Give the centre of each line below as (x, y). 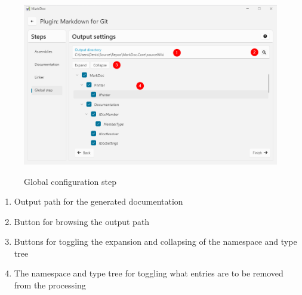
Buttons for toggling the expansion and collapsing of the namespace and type (155, 241)
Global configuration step (70, 181)
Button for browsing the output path (82, 221)
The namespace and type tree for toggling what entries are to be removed (149, 273)
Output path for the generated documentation (98, 201)
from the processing (50, 285)
